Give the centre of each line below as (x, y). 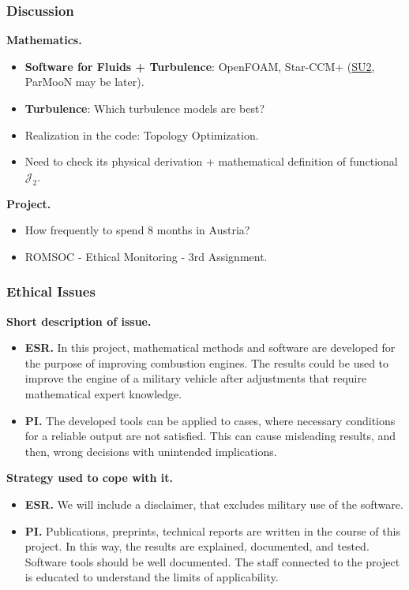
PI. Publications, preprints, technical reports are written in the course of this (212, 530)
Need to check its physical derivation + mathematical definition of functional (211, 161)
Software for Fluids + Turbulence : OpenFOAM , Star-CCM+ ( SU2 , (200, 66)
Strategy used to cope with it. (90, 478)
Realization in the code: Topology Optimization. (142, 134)
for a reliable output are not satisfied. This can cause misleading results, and (210, 436)
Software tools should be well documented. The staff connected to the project (212, 561)
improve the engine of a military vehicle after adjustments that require (196, 378)
